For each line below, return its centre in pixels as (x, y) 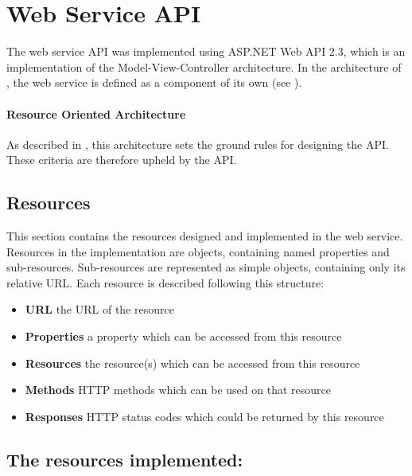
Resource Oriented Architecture (96, 113)
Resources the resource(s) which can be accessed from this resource (192, 363)
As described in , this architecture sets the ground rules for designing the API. (198, 144)
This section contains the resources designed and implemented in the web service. (205, 236)
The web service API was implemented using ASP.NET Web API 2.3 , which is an (206, 51)
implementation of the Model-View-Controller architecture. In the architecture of (204, 66)
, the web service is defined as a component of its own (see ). (154, 82)
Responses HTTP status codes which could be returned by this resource (204, 416)
